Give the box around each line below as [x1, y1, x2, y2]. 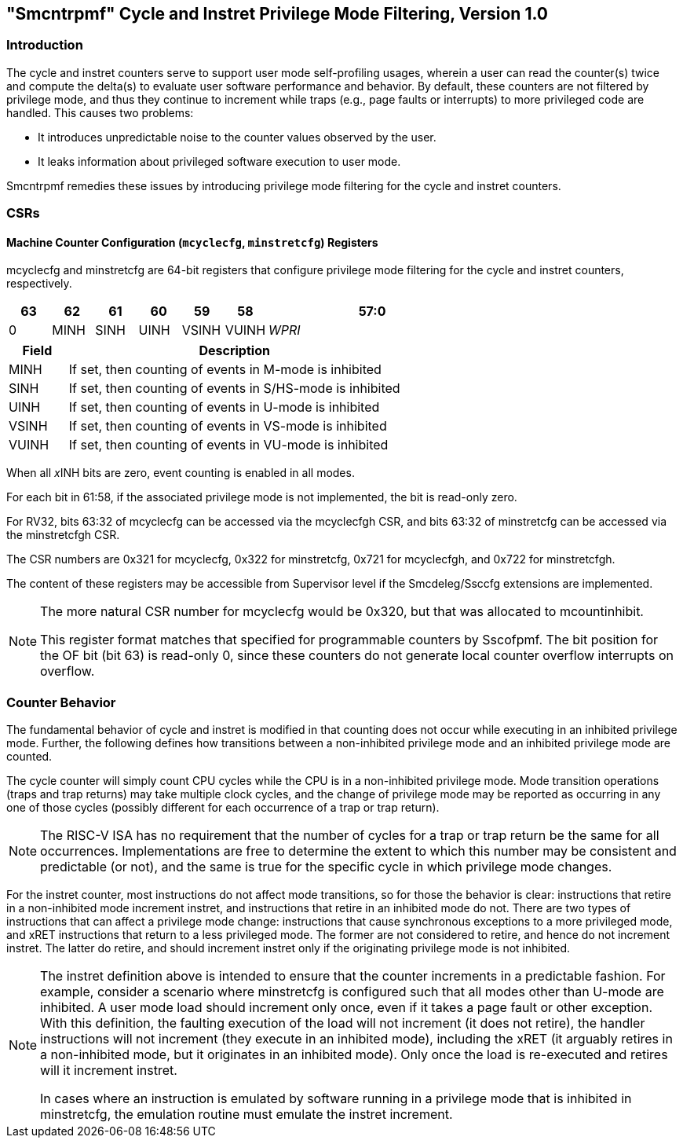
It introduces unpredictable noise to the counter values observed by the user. [38, 130, 436, 144]
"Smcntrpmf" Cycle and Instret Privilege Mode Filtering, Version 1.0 [6, 4, 549, 24]
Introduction [6, 37, 83, 53]
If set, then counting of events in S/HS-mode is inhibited [68, 380, 400, 397]
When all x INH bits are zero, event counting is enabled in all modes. [6, 466, 355, 480]
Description [199, 343, 270, 359]
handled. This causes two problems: [6, 105, 194, 119]
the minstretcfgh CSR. [6, 528, 120, 542]
